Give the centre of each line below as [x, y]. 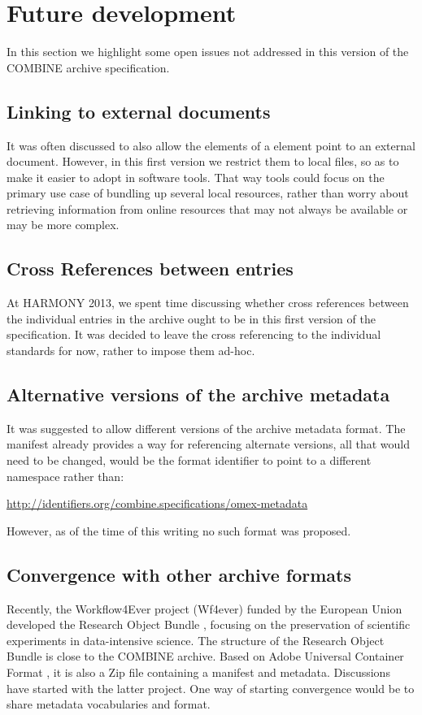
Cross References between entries [150, 269]
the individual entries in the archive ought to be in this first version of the [191, 318]
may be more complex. [63, 225]
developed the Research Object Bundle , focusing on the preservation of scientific [209, 624]
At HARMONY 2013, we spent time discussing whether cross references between [208, 303]
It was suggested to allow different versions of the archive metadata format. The [206, 428]
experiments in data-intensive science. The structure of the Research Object [196, 640]
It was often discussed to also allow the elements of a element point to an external [211, 145]
